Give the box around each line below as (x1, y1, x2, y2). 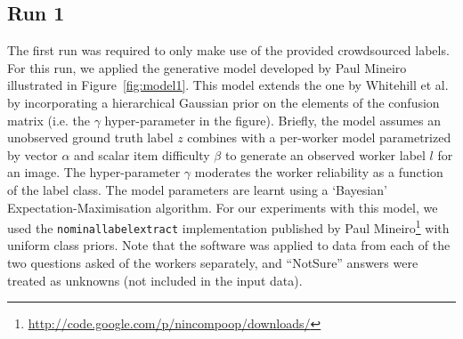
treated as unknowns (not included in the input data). (7, 270, 303, 289)
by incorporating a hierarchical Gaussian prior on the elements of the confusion (7, 93, 440, 111)
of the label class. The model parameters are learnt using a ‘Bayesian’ (7, 180, 387, 198)
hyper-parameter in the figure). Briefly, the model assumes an (104, 110, 442, 129)
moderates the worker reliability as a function (194, 163, 443, 182)
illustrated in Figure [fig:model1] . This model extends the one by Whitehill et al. (7, 76, 449, 94)
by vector (7, 145, 58, 164)
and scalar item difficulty (74, 145, 210, 164)
